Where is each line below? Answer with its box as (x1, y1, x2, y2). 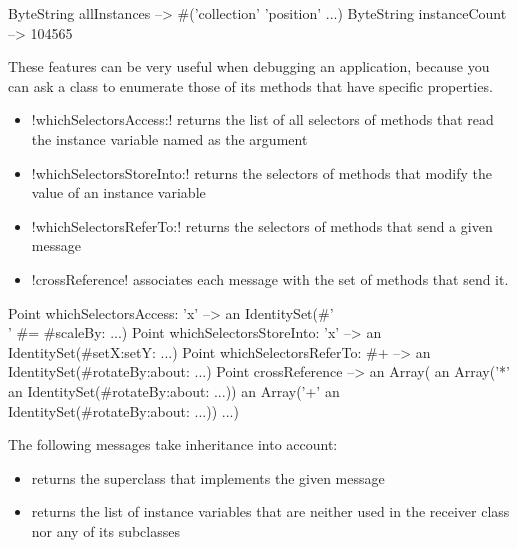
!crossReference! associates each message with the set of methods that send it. (31, 268, 509, 289)
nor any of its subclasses (31, 520, 180, 541)
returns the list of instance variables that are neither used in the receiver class (31, 501, 510, 522)
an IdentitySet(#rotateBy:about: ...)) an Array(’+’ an (8, 380, 340, 401)
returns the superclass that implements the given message (31, 467, 385, 488)
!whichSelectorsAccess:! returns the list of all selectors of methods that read (31, 109, 494, 130)
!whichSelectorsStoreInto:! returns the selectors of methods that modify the (31, 162, 493, 183)
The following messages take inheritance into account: (8, 434, 338, 455)
